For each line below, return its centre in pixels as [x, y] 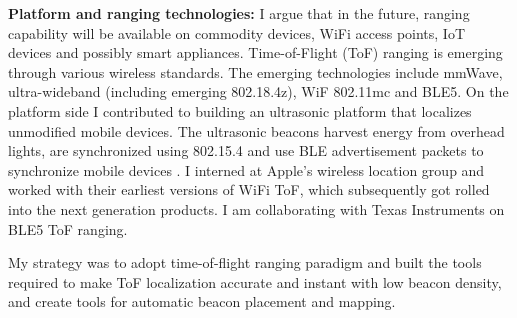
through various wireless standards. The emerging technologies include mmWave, [255, 71]
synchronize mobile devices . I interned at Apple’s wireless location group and [246, 169]
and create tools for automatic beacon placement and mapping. [202, 301]
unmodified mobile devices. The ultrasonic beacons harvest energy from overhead [256, 130]
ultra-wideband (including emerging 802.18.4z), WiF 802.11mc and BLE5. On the [258, 91]
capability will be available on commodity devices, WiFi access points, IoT [237, 32]
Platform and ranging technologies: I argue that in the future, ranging [239, 13]
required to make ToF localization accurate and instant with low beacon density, [255, 281]
